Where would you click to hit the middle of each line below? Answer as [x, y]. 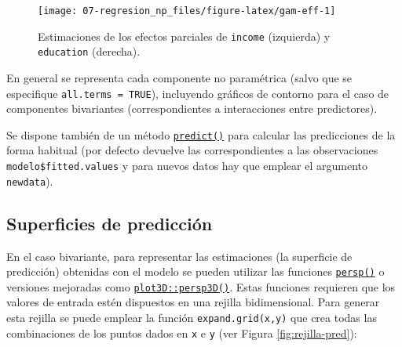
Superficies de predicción [110, 223]
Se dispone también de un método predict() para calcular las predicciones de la [201, 134]
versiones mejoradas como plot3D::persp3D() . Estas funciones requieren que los [201, 286]
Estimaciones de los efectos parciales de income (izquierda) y [184, 36]
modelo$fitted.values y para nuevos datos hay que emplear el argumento [187, 166]
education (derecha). [89, 51]
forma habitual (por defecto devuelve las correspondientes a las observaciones [192, 150]
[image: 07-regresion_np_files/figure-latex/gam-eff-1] [187, 11]
